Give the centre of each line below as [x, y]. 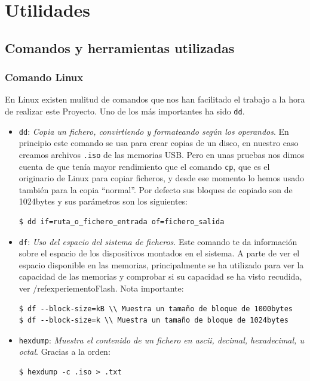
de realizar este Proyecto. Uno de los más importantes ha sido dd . [125, 111]
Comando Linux [44, 77]
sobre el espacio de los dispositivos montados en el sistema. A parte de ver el [159, 253]
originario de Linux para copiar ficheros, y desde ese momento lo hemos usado [161, 178]
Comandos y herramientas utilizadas [120, 47]
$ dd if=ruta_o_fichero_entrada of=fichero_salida [122, 222]
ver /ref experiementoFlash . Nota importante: [101, 288]
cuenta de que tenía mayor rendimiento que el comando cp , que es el [144, 166]
